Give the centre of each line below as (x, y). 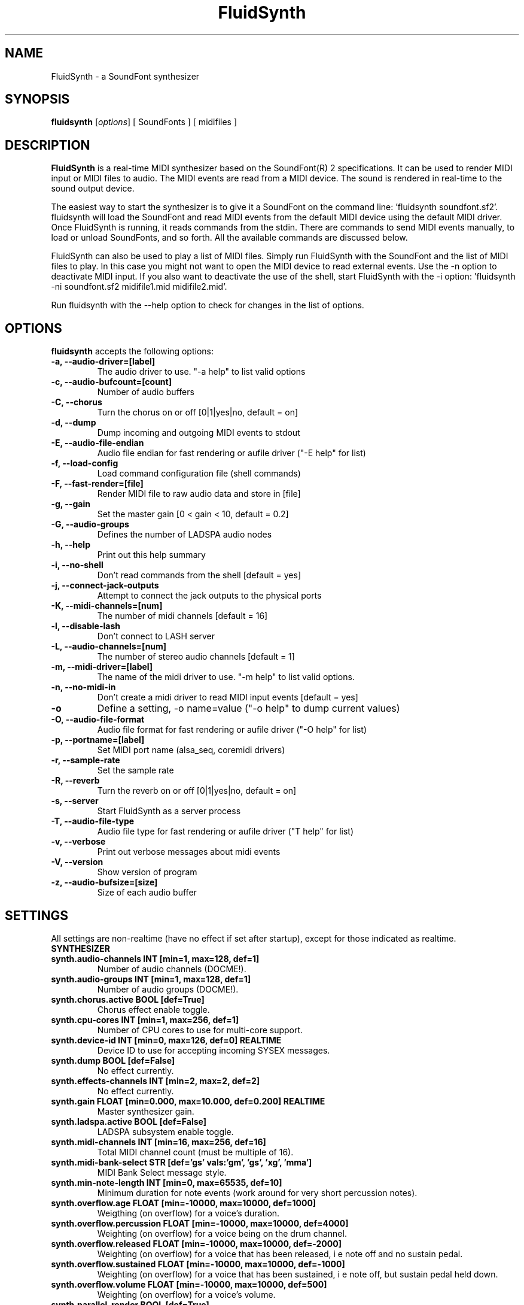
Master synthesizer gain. (146, 1111)
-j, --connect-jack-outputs (105, 585)
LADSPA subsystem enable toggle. (165, 1131)
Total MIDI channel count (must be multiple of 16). (195, 1152)
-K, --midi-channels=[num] (107, 606)
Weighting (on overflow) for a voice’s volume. (186, 1294)
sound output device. (93, 189)
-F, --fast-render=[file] (97, 484)
